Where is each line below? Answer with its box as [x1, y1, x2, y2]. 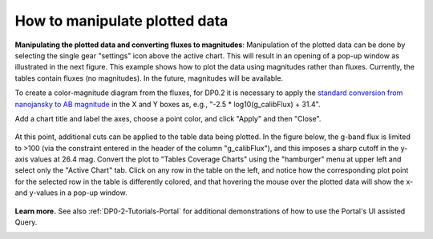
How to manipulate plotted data [14, 12, 229, 30]
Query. [14, 217, 38, 227]
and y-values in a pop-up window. [14, 188, 127, 197]
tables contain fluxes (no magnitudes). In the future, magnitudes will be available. [14, 73, 284, 83]
